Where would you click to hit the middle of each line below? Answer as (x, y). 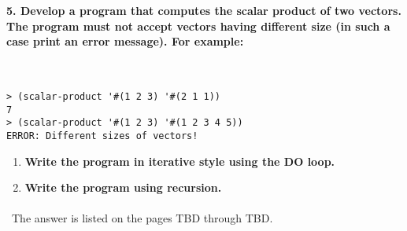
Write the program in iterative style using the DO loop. (180, 161)
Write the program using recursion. (123, 187)
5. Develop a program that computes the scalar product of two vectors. (204, 10)
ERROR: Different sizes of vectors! (102, 136)
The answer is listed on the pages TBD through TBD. (142, 218)
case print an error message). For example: (125, 41)
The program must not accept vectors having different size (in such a (198, 26)
